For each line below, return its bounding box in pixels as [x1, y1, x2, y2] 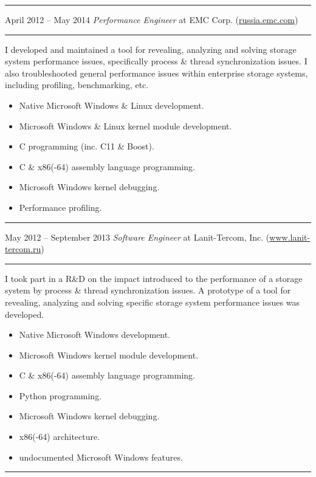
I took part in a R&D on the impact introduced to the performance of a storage [5, 272, 303, 284]
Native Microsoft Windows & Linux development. [19, 98, 204, 111]
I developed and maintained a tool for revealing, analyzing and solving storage [5, 43, 297, 55]
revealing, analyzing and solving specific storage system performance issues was [5, 295, 300, 308]
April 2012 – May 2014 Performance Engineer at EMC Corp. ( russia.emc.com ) [5, 13, 298, 26]
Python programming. [19, 389, 102, 402]
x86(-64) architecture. [19, 430, 100, 443]
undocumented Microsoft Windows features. [19, 450, 183, 463]
